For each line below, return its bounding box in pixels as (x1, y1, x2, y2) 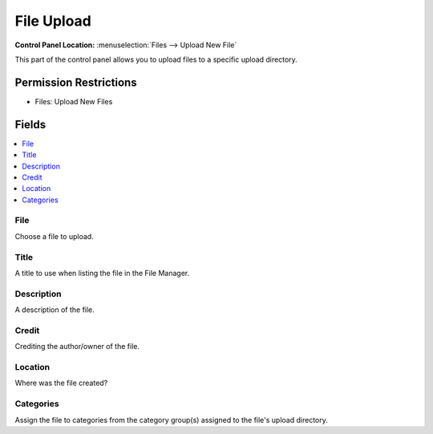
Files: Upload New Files (34, 96, 113, 106)
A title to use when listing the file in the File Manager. (14, 268, 190, 278)
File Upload (14, 12, 92, 30)
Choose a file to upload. (14, 231, 94, 241)
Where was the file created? (14, 378, 108, 388)
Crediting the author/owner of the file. (14, 342, 140, 351)
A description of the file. (14, 305, 95, 314)
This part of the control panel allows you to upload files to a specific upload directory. (14, 55, 298, 64)
